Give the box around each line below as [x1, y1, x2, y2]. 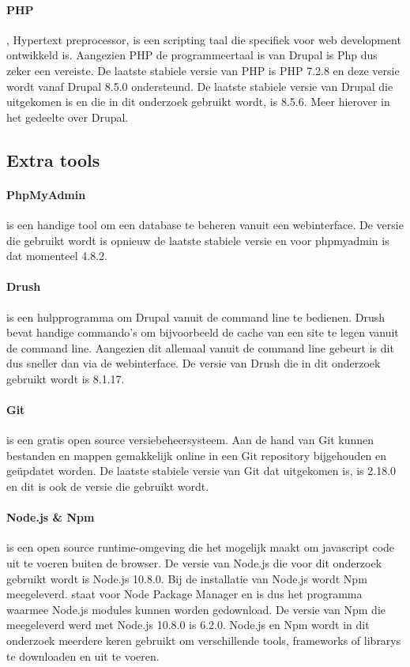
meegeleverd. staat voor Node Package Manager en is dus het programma [6, 586, 363, 602]
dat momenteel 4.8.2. [6, 247, 107, 264]
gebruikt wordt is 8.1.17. [6, 370, 125, 386]
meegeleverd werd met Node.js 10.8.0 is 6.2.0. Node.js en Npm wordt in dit [6, 616, 370, 633]
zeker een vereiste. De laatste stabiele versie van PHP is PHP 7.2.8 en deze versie [6, 62, 400, 78]
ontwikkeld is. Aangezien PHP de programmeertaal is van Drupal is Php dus [6, 47, 378, 63]
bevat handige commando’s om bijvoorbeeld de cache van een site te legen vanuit [6, 324, 399, 341]
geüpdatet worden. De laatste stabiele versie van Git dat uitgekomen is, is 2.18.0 [6, 462, 397, 479]
